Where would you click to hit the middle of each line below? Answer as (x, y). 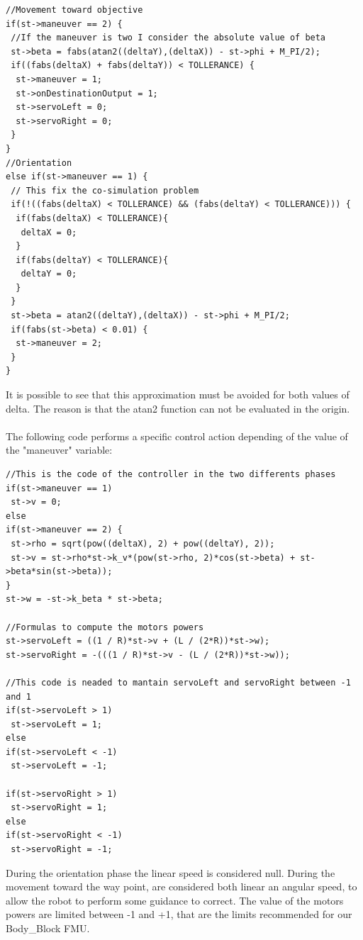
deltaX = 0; (49, 232)
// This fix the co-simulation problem (105, 190)
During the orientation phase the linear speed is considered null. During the (171, 872)
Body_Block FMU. (48, 928)
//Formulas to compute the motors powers (105, 627)
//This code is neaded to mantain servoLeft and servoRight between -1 (178, 682)
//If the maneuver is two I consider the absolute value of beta (168, 38)
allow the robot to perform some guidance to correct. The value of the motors (175, 900)
